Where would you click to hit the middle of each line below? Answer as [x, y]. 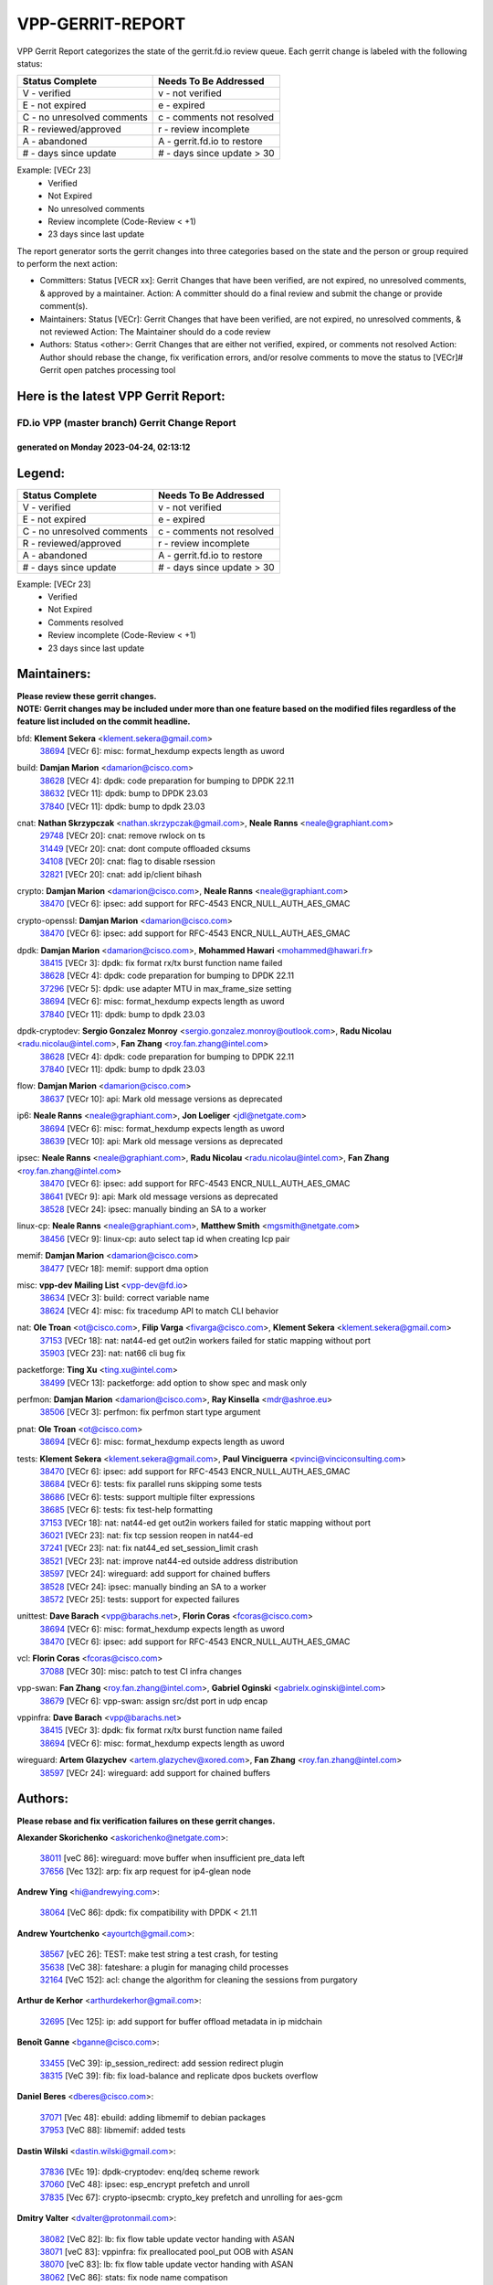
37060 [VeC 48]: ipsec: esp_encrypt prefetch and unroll [145, 2184]
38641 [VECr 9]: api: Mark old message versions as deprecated [159, 1196]
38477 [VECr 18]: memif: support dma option [124, 1268]
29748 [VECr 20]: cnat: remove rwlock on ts [122, 835]
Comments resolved [86, 622]
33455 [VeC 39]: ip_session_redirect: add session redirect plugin [162, 2063]
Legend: [41, 473]
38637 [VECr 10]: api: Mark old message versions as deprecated [161, 1099]
